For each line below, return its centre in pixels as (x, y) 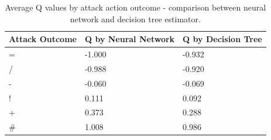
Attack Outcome (43, 39)
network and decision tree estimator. (135, 18)
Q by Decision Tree (222, 39)
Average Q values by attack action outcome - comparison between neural (135, 7)
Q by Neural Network (130, 39)
